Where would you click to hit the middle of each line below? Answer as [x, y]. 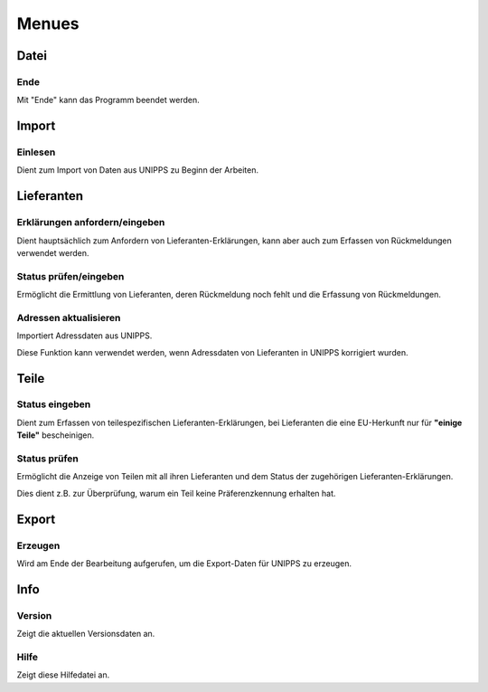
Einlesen [36, 152]
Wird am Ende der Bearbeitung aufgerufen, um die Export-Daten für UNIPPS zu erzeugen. [184, 563]
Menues [48, 24]
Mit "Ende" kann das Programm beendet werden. [108, 100]
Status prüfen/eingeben [70, 276]
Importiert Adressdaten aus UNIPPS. [84, 336]
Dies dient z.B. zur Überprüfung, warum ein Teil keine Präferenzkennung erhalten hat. [176, 493]
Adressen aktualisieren [69, 318]
